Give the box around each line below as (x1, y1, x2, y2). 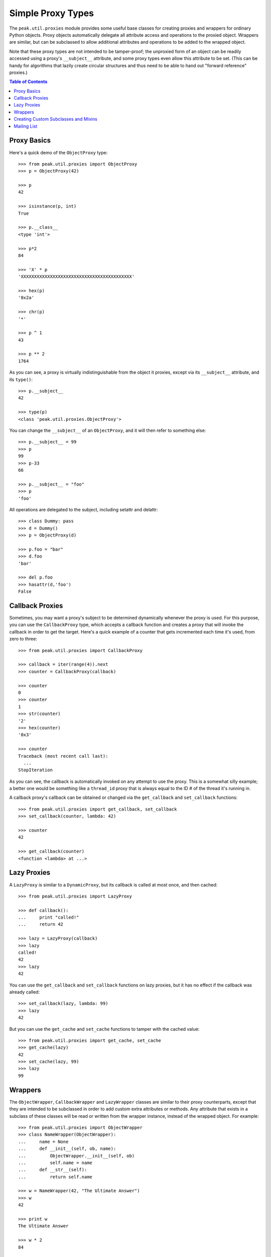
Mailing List (14, 123, 38, 129)
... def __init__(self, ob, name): (18, 1146, 116, 1151)
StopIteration (18, 767, 53, 773)
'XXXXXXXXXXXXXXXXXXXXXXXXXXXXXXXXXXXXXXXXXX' (18, 274, 135, 280)
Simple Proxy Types (9, 8, 94, 19)
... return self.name (18, 1174, 93, 1180)
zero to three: (9, 636, 38, 642)
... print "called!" (18, 915, 79, 920)
